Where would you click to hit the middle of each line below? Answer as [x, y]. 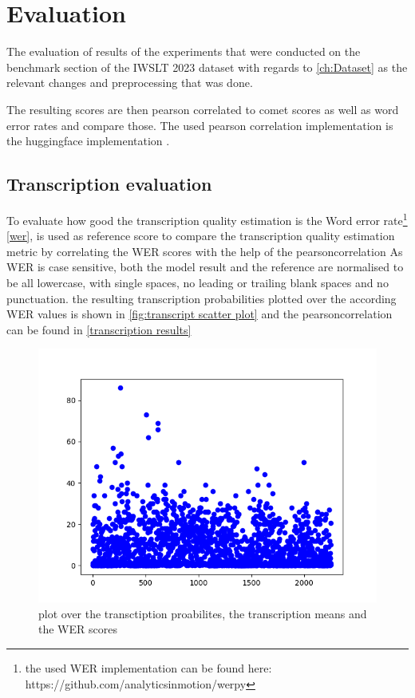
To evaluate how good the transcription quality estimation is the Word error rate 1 [207, 219]
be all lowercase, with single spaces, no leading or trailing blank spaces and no [198, 282]
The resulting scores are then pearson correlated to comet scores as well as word [203, 109]
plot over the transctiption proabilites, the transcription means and [203, 613]
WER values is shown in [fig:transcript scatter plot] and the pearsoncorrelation [200, 314]
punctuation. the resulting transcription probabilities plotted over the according [202, 298]
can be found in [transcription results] [99, 329]
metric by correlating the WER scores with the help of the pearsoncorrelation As [205, 251]
